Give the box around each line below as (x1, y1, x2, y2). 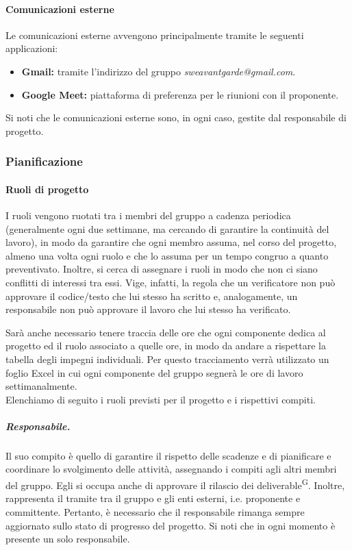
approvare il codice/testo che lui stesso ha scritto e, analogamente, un (5, 288, 298, 303)
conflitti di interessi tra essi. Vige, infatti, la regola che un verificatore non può (5, 275, 336, 289)
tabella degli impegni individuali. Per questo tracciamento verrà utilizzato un (5, 351, 329, 366)
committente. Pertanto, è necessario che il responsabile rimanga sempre (5, 504, 305, 518)
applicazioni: (5, 41, 58, 55)
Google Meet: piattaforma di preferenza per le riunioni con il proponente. (21, 87, 339, 101)
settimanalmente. (5, 379, 77, 393)
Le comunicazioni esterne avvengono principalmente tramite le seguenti (5, 27, 304, 42)
